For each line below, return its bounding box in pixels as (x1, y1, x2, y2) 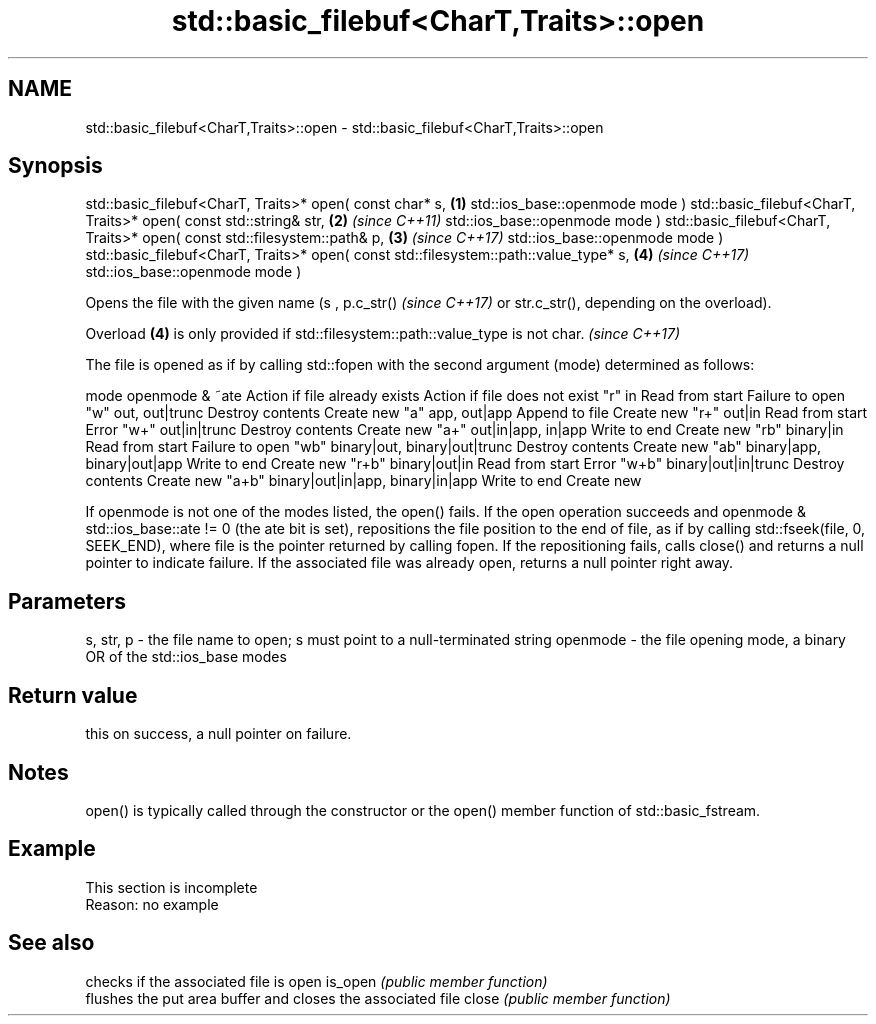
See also (8, 930, 95, 956)
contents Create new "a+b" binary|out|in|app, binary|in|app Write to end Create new (85, 472, 642, 490)
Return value (8, 682, 138, 708)
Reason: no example (85, 895, 219, 913)
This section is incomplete (85, 878, 258, 896)
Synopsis (8, 153, 103, 179)
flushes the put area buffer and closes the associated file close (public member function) (85, 989, 671, 1007)
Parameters (8, 588, 126, 614)
